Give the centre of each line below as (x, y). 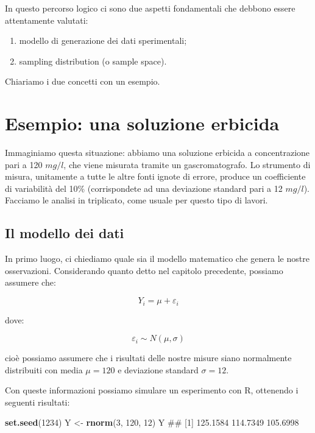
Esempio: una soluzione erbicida (142, 123)
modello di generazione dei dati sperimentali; (103, 40)
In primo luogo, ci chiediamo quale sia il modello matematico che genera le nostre (157, 259)
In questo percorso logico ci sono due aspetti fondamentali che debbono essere (150, 8)
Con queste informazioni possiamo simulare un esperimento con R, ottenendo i (152, 390)
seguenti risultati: (37, 402)
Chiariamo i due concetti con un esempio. (83, 81)
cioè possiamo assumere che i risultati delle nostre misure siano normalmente (148, 358)
